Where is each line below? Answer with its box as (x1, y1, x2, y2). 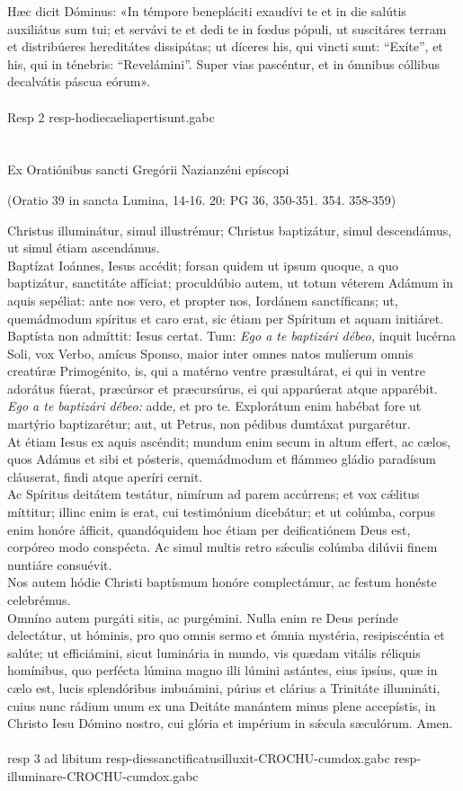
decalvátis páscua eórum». (7, 72, 150, 91)
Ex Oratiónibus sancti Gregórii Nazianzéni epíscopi (7, 160, 289, 179)
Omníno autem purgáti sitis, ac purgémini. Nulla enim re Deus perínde (7, 608, 398, 627)
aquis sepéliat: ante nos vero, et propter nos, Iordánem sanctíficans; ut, (7, 290, 398, 309)
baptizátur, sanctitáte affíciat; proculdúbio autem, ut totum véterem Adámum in (7, 273, 454, 292)
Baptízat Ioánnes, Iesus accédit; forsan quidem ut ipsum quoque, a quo (7, 255, 399, 274)
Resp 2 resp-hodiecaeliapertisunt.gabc (7, 107, 215, 126)
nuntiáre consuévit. (7, 555, 112, 573)
